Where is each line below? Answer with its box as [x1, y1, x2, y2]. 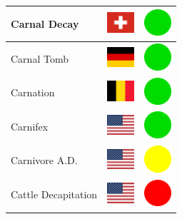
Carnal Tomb [11, 51, 69, 66]
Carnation [11, 85, 55, 100]
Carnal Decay [11, 16, 79, 31]
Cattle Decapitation [11, 187, 98, 202]
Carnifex [11, 118, 49, 133]
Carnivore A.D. [11, 153, 78, 168]
